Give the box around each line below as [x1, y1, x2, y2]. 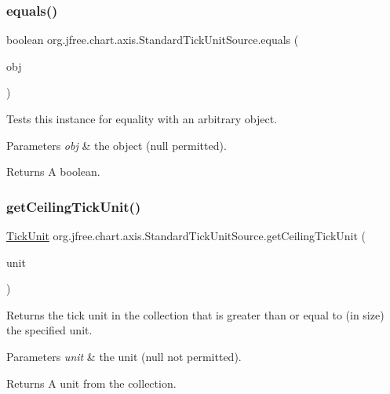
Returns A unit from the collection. [6, 374, 177, 391]
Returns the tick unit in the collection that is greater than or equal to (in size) [6, 306, 385, 323]
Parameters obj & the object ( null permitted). [6, 137, 227, 153]
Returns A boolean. [6, 163, 100, 180]
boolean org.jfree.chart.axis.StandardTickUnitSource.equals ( [6, 31, 299, 48]
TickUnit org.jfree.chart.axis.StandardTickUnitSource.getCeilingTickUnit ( [6, 228, 366, 243]
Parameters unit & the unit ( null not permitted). [6, 348, 242, 364]
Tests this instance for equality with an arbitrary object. [6, 111, 278, 126]
